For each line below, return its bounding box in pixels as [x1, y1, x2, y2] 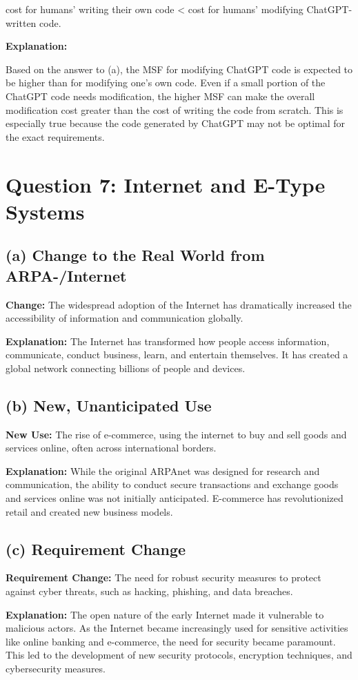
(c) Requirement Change [6, 538, 186, 559]
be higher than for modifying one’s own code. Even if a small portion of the [6, 75, 326, 90]
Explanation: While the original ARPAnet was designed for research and [6, 463, 320, 478]
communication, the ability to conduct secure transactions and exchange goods [6, 477, 339, 492]
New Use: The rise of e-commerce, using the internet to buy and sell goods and [6, 427, 347, 441]
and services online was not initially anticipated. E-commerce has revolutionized [6, 491, 344, 505]
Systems [6, 197, 85, 225]
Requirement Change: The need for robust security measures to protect [6, 570, 321, 585]
